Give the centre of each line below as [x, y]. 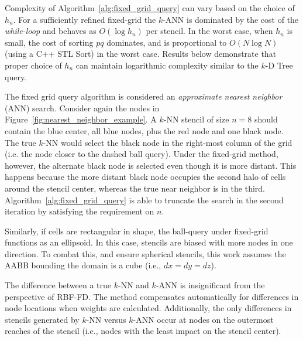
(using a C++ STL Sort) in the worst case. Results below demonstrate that [141, 54]
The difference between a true [58, 285]
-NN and [134, 285]
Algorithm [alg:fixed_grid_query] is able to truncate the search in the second [144, 200]
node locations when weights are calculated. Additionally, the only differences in [148, 308]
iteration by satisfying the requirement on [80, 211]
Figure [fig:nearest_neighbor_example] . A [81, 119]
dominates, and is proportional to [167, 42]
